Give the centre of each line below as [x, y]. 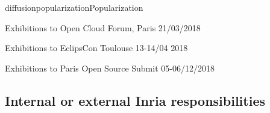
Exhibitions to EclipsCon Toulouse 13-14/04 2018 [96, 48]
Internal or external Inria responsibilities [135, 100]
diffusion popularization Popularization [74, 7]
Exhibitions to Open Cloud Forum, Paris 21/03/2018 [103, 27]
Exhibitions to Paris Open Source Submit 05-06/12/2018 [110, 68]
